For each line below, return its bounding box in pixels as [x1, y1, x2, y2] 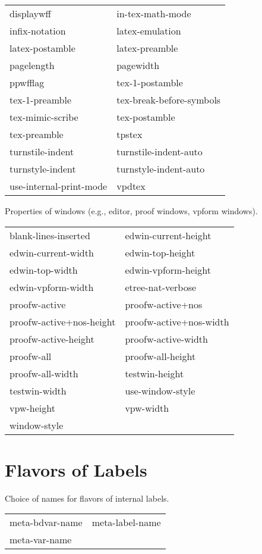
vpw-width [125, 400, 169, 415]
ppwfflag [10, 76, 45, 89]
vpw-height [10, 400, 55, 415]
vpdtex [116, 179, 146, 193]
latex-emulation [116, 24, 181, 37]
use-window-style [125, 383, 195, 397]
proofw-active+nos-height [10, 314, 116, 328]
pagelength [10, 58, 55, 72]
